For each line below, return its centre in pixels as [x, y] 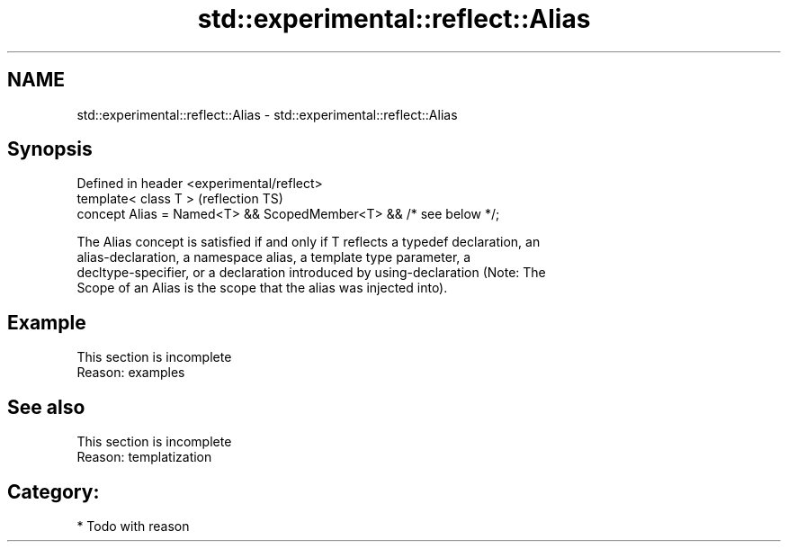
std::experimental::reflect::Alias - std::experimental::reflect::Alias [267, 114]
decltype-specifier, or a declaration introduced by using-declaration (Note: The [311, 273]
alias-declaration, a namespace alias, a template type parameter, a [274, 257]
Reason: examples [131, 373]
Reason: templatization [144, 457]
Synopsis [50, 149]
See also [46, 407]
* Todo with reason [133, 526]
